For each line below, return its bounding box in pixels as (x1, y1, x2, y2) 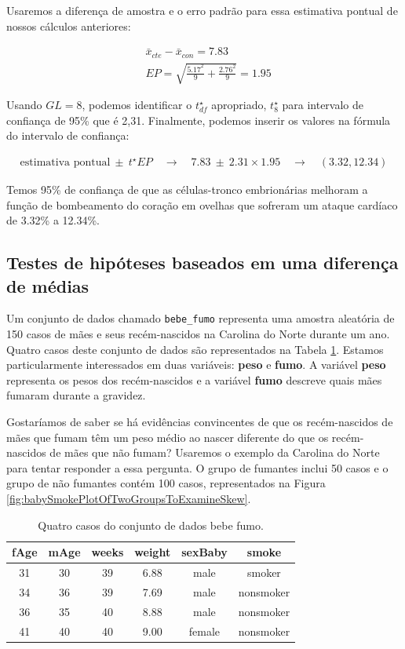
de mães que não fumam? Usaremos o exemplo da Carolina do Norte (49, 444, 380, 461)
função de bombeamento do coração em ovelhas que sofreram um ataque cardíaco (6, 196, 398, 213)
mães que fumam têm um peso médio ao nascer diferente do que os (6, 428, 329, 445)
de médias (6, 273, 89, 297)
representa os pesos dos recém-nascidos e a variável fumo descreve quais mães (6, 371, 382, 388)
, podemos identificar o (82, 97, 192, 113)
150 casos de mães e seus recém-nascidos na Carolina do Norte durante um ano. (6, 326, 390, 342)
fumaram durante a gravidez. (6, 387, 146, 403)
